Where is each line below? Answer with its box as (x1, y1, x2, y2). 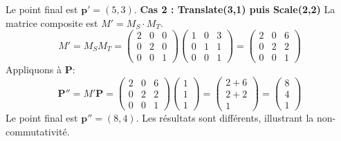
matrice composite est (6, 15, 98, 30)
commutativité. (6, 124, 70, 138)
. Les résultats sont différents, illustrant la (136, 111, 314, 125)
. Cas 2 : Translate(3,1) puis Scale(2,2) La (133, 2, 335, 16)
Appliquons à (6, 62, 62, 77)
